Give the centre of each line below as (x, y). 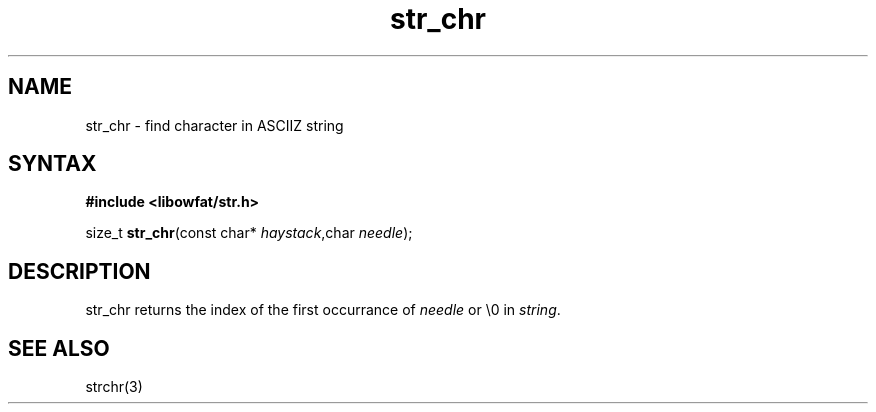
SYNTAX (52, 164)
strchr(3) (114, 387)
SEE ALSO (59, 348)
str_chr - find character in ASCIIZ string (214, 125)
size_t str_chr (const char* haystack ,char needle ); (249, 233)
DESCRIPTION (79, 271)
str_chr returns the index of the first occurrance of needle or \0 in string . (323, 310)
